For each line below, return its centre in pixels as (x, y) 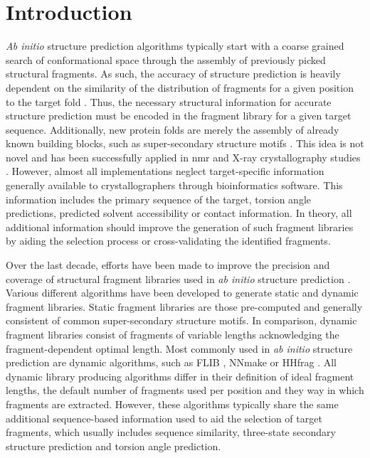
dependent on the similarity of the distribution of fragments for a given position (180, 87)
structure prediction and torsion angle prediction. (113, 446)
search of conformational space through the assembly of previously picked (166, 59)
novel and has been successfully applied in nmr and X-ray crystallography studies (183, 157)
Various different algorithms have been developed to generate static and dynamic (182, 293)
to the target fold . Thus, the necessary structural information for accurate (169, 101)
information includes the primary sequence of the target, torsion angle (159, 199)
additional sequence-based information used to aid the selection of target (164, 418)
